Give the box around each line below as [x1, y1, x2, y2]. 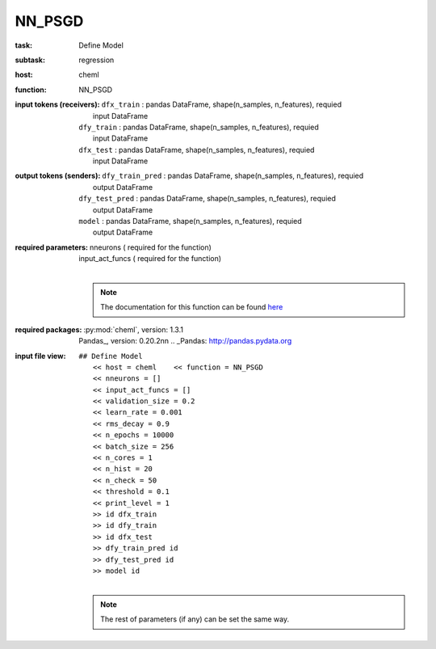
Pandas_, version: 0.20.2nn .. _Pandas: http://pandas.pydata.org [78, 336, 292, 346]
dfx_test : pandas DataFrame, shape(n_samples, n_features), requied [78, 145, 315, 154]
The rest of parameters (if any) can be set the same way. [100, 614, 290, 624]
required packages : [15, 324, 82, 335]
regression [78, 55, 115, 65]
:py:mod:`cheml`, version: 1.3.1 [83, 324, 183, 335]
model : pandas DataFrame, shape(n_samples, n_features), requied [78, 217, 302, 226]
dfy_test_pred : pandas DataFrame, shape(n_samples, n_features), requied [78, 194, 337, 204]
